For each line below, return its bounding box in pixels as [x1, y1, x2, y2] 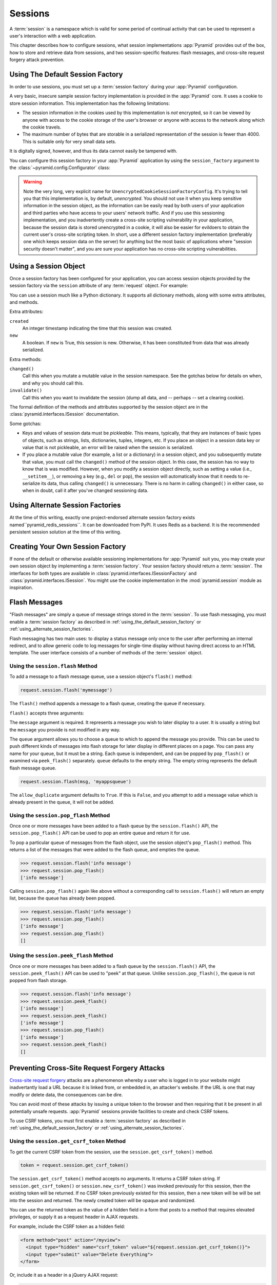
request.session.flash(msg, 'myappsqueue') [20, 779, 132, 784]
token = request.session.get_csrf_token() [20, 1162, 129, 1168]
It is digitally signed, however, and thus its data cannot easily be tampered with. [9, 148, 177, 154]
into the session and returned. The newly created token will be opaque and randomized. [9, 1197, 196, 1203]
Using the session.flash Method [9, 663, 97, 670]
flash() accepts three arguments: [9, 710, 84, 716]
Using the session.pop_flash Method [9, 812, 110, 819]
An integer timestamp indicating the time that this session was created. [22, 325, 173, 332]
